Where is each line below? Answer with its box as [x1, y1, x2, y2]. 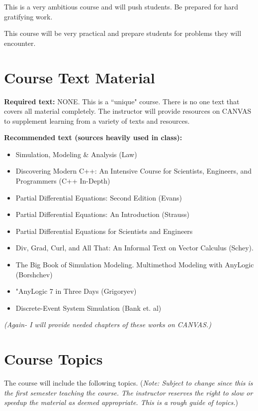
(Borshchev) [15, 269, 53, 279]
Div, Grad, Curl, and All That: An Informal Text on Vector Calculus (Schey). [15, 242, 254, 253]
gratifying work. [4, 11, 53, 21]
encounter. [4, 37, 36, 48]
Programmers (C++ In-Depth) [15, 176, 110, 186]
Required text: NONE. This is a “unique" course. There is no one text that [4, 96, 240, 106]
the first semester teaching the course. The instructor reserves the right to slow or [4, 387, 253, 398]
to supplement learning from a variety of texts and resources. [4, 115, 190, 126]
